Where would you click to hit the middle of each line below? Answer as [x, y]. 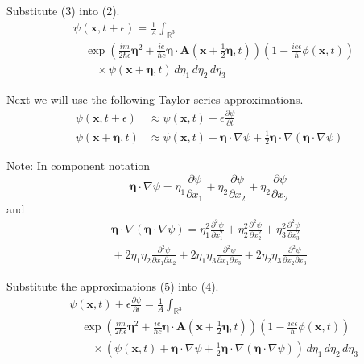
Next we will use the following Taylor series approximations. [155, 99]
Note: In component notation [79, 165]
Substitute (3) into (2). [63, 10]
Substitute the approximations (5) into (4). [113, 285]
